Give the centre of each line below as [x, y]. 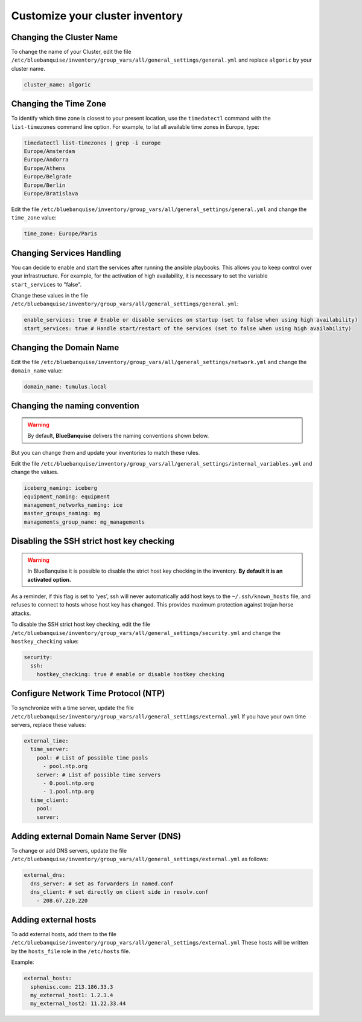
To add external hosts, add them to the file [64, 934]
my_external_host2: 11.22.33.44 [78, 1004]
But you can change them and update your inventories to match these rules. [106, 452]
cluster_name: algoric [57, 84]
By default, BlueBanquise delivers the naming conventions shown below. [118, 436]
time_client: [49, 800]
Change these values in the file [50, 296]
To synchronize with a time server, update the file [72, 708]
